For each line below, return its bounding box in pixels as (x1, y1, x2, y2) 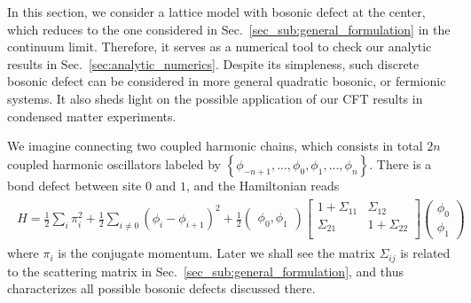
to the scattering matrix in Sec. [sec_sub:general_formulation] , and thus (7, 261, 404, 280)
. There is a (369, 154, 432, 173)
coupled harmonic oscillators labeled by (7, 154, 221, 173)
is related (400, 244, 451, 262)
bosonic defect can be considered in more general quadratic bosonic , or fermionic (7, 72, 446, 90)
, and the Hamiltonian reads (185, 175, 340, 194)
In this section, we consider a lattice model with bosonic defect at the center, (7, 3, 426, 20)
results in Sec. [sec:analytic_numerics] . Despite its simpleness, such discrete (7, 54, 420, 73)
